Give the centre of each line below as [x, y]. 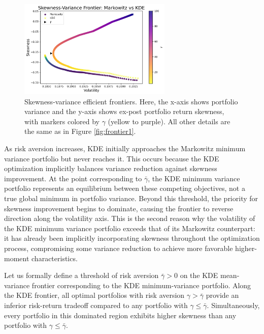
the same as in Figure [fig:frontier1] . [80, 131]
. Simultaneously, [233, 305]
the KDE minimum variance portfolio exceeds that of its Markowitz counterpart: [130, 228]
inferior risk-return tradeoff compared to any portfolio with [96, 305]
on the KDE [199, 275]
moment [17, 258]
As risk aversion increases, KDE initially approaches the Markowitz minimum [125, 148]
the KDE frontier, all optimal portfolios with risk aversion [94, 295]
